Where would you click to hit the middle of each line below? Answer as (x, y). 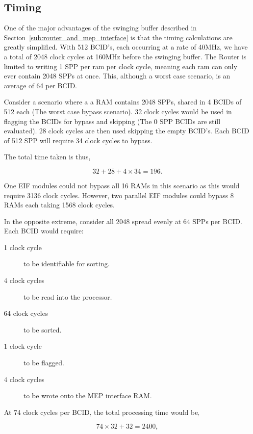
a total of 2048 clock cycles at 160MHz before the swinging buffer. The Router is (125, 56)
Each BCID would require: (44, 231)
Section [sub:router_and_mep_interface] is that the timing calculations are (118, 37)
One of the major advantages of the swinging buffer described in (101, 28)
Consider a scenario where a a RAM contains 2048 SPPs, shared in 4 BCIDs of (123, 102)
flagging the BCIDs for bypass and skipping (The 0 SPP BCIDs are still (112, 121)
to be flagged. (44, 363)
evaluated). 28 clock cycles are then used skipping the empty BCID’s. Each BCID (127, 131)
